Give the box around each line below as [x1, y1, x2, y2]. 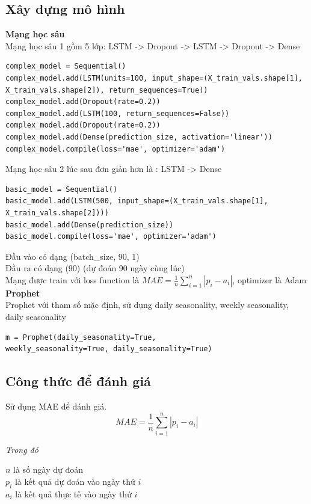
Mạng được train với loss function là [5, 273, 140, 286]
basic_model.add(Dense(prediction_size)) [5, 220, 174, 229]
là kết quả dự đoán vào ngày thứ [14, 475, 135, 487]
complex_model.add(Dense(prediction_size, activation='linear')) [5, 132, 273, 141]
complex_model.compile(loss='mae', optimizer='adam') [5, 144, 226, 153]
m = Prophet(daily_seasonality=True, [5, 333, 156, 342]
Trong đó [5, 443, 38, 455]
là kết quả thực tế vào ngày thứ [15, 487, 132, 500]
